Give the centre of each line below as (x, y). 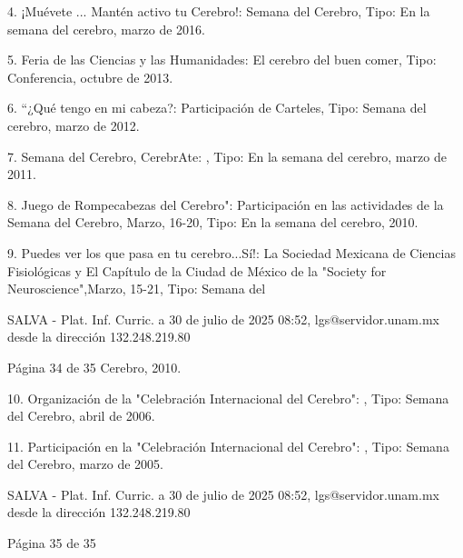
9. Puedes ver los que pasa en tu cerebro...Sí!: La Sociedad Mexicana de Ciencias (231, 252)
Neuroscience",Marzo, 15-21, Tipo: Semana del (137, 289)
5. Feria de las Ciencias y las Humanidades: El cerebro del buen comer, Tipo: (222, 60)
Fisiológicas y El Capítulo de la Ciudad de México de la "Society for (197, 270)
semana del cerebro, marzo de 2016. (106, 29)
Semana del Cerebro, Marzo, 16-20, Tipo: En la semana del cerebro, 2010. (213, 222)
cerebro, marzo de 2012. (74, 125)
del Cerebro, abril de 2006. (81, 416)
